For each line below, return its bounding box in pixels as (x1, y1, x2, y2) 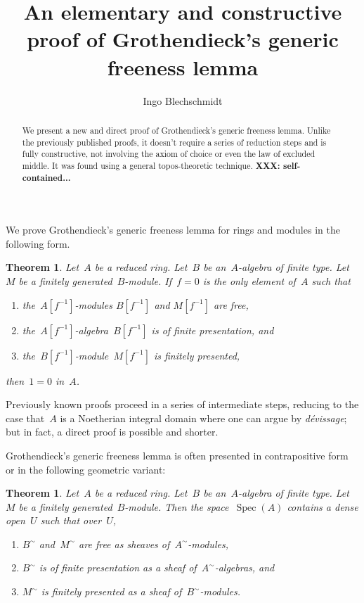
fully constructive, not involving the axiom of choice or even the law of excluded (22, 148, 316, 160)
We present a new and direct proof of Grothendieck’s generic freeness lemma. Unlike (22, 124, 331, 136)
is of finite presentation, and (151, 322, 274, 337)
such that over (40, 513, 102, 528)
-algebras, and (214, 560, 275, 575)
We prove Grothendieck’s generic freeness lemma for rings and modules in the (6, 222, 340, 237)
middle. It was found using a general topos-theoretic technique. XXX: (22, 159, 280, 172)
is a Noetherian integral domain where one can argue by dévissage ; (60, 410, 347, 425)
